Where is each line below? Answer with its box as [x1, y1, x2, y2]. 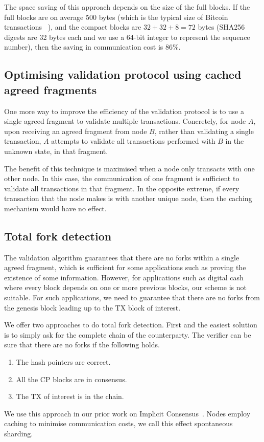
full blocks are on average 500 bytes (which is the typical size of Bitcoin [4, 11, 228, 22]
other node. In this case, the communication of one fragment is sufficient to [4, 173, 239, 184]
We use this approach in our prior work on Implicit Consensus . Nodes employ [4, 408, 251, 418]
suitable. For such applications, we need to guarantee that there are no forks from [4, 292, 260, 303]
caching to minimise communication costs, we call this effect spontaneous [4, 418, 233, 429]
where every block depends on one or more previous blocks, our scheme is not [4, 282, 247, 293]
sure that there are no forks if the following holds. [4, 339, 160, 350]
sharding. [4, 428, 33, 439]
